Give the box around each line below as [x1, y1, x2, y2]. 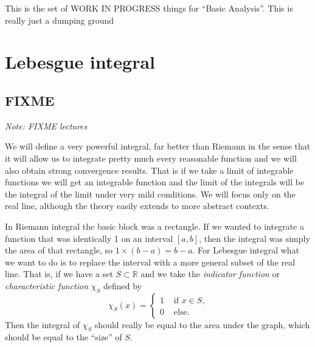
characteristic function [5, 279, 89, 292]
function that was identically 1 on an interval [5, 232, 173, 244]
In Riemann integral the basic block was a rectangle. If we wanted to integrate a [5, 219, 304, 232]
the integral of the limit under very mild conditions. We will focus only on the [5, 187, 296, 200]
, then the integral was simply [199, 232, 310, 244]
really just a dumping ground [5, 13, 114, 26]
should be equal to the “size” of [5, 331, 122, 343]
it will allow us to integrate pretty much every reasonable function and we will [5, 151, 297, 164]
